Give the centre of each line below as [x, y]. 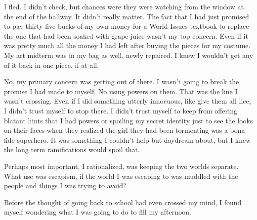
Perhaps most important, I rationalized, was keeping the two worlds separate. [121, 166]
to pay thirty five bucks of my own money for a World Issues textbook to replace [127, 26]
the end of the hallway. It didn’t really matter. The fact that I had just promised [127, 16]
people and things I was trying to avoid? [65, 186]
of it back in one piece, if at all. [52, 65]
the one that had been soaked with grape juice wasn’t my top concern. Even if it [126, 35]
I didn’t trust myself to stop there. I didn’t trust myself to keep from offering [121, 110]
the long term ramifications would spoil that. [72, 149]
